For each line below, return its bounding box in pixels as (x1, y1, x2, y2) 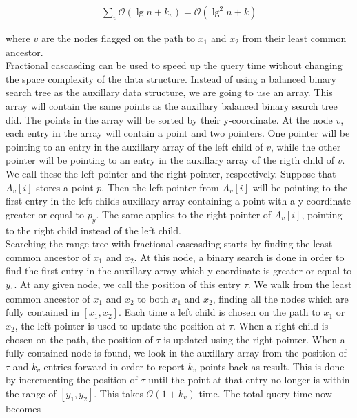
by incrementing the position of (6, 372, 138, 387)
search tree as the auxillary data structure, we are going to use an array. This (6, 85, 333, 99)
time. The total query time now (198, 386, 332, 400)
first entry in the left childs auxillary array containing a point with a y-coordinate (6, 193, 351, 208)
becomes (6, 401, 41, 415)
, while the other (271, 139, 341, 153)
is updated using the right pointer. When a (163, 332, 345, 346)
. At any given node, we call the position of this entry (14, 276, 241, 291)
